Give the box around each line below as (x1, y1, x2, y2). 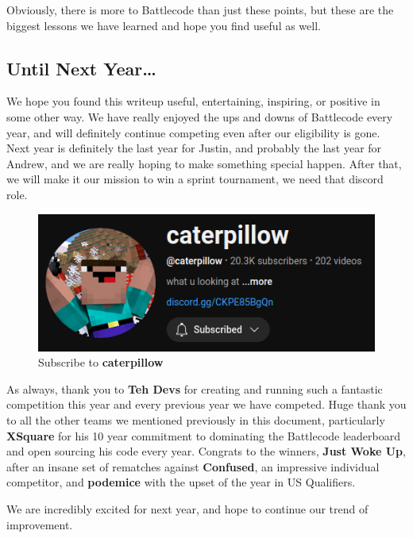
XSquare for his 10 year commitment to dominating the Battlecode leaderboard (6, 427, 400, 444)
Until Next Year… (6, 56, 156, 80)
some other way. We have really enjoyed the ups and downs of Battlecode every (6, 108, 393, 125)
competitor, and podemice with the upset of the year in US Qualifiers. (6, 474, 356, 490)
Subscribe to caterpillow (38, 354, 164, 371)
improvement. (6, 516, 73, 532)
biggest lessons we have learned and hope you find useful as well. (6, 17, 321, 33)
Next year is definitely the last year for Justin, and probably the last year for (6, 140, 382, 156)
